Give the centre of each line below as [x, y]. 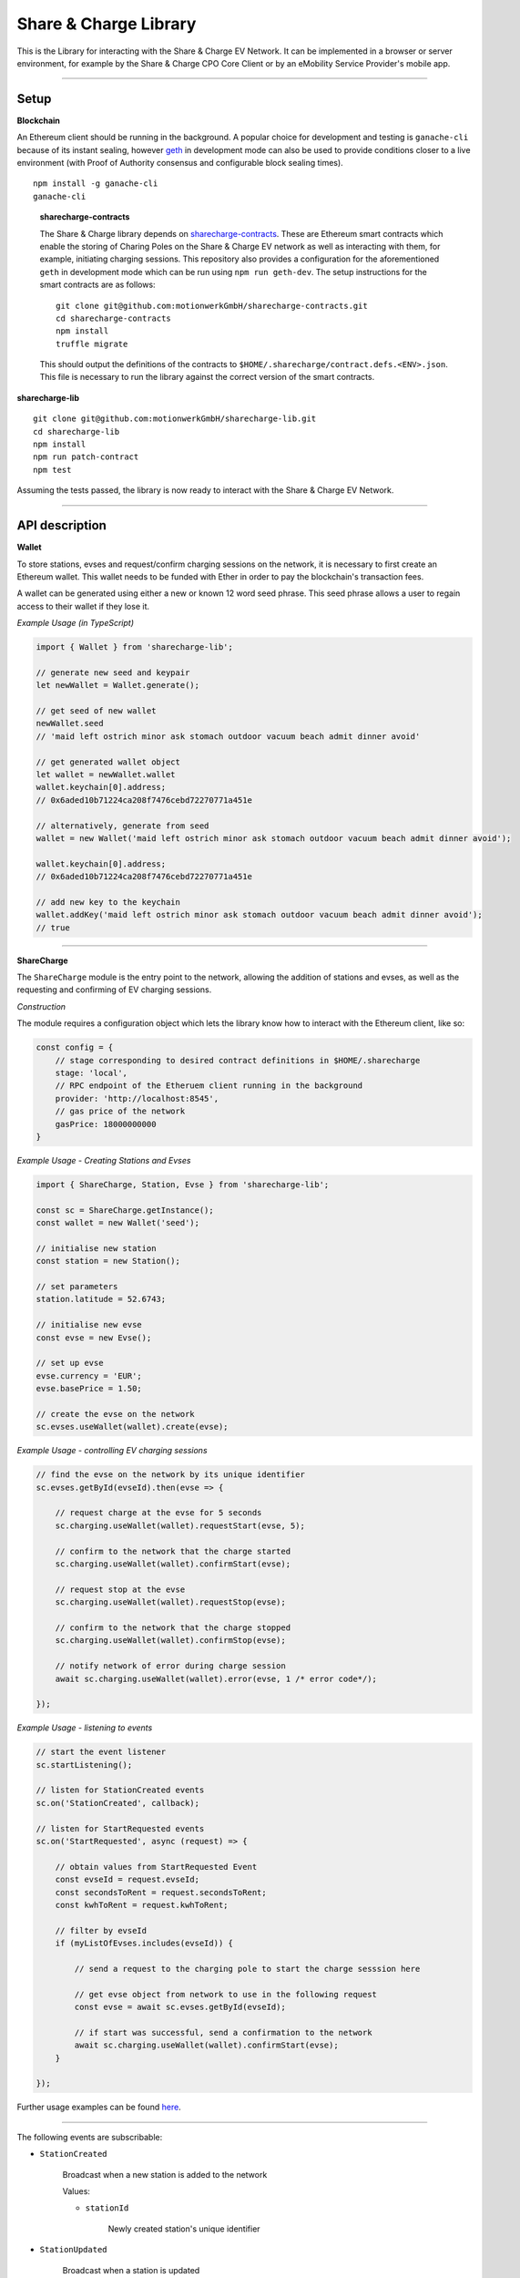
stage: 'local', [91, 1072]
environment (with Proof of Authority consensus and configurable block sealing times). [180, 163]
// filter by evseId [101, 1930]
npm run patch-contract [86, 457]
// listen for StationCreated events [120, 1790]
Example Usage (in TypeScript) [76, 623]
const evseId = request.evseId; [127, 1880]
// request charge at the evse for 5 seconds [158, 1513]
